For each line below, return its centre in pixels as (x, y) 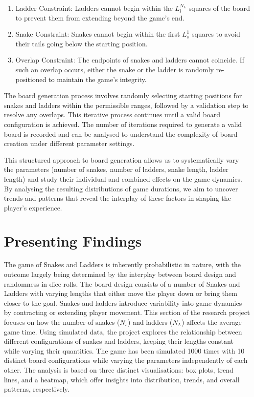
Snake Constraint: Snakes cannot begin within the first (98, 34)
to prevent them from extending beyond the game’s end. (100, 17)
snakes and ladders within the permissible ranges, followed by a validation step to (126, 105)
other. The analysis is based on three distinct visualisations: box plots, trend (119, 369)
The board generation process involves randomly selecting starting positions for (123, 95)
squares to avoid (216, 34)
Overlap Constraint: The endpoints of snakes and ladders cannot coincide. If (130, 60)
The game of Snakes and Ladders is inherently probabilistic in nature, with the (123, 264)
